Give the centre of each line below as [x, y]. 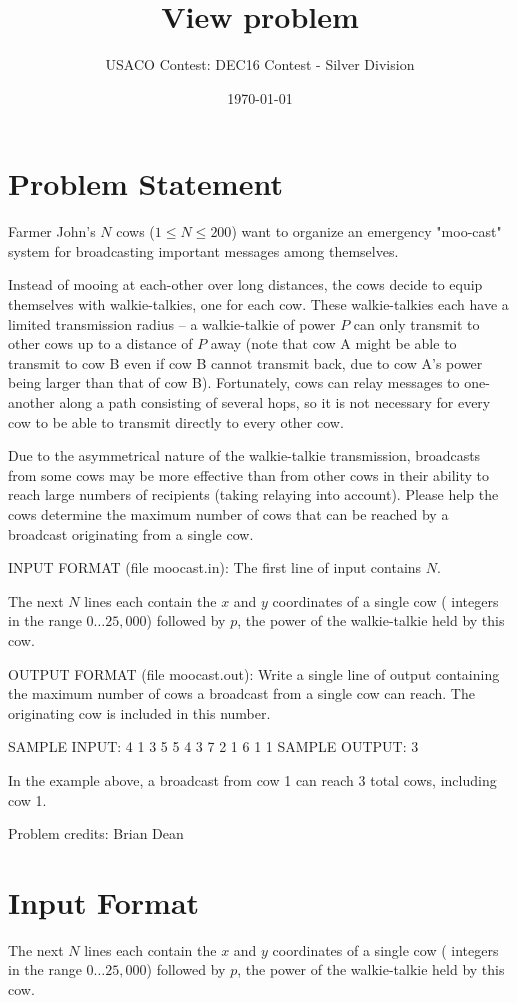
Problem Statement [145, 183]
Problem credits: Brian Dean [96, 833]
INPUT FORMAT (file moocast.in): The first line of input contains [215, 567]
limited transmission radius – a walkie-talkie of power [172, 323]
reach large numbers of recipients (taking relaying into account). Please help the [253, 494]
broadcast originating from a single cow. [131, 533]
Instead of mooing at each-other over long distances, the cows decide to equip [245, 284]
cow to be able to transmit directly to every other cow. [176, 421]
